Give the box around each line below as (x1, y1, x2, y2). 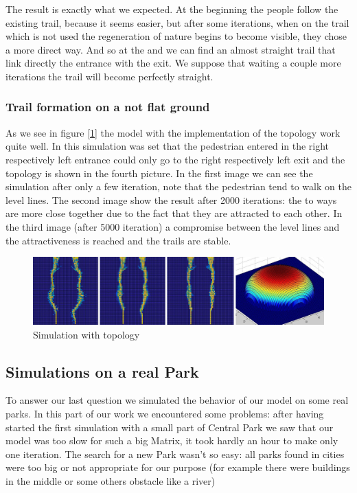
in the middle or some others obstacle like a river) (5, 474, 216, 488)
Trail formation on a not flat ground (5, 98, 210, 115)
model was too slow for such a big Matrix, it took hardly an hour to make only (5, 433, 338, 448)
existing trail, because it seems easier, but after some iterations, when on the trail (5, 15, 349, 30)
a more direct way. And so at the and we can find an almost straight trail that (5, 42, 336, 56)
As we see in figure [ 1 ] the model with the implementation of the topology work (5, 125, 341, 139)
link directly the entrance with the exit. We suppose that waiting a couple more (5, 56, 341, 70)
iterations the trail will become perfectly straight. (5, 69, 214, 83)
